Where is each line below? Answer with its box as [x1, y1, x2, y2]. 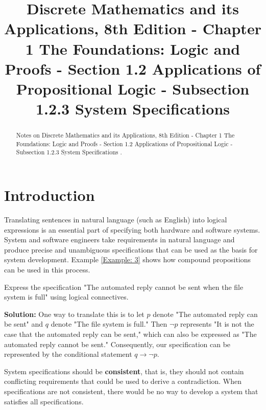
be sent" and [4, 318, 43, 329]
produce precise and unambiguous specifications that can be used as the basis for [4, 244, 258, 255]
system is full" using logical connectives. [4, 291, 129, 302]
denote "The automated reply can [153, 308, 258, 319]
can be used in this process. [4, 264, 90, 275]
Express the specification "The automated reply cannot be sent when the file [4, 281, 244, 292]
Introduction [4, 185, 95, 206]
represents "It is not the [180, 318, 254, 329]
